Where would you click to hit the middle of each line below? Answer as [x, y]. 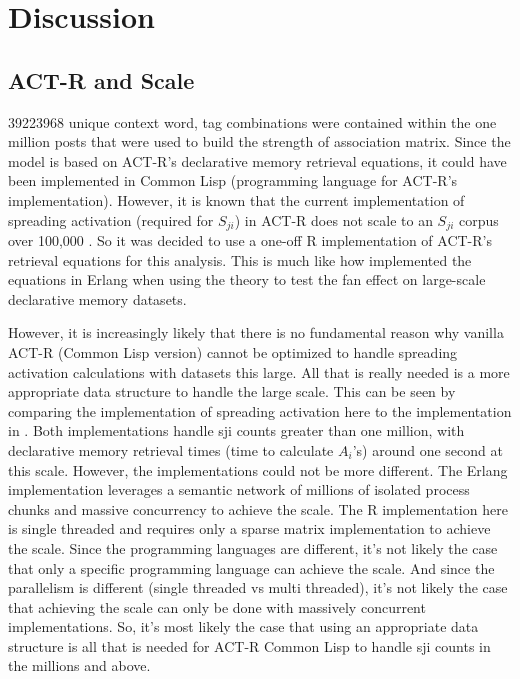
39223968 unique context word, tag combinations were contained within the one [252, 121]
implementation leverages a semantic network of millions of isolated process [239, 489]
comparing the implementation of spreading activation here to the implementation [260, 410]
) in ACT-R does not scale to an [333, 219]
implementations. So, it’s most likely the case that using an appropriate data [243, 626]
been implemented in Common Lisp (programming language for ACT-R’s [233, 180]
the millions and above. [79, 665]
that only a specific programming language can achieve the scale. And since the [251, 567]
